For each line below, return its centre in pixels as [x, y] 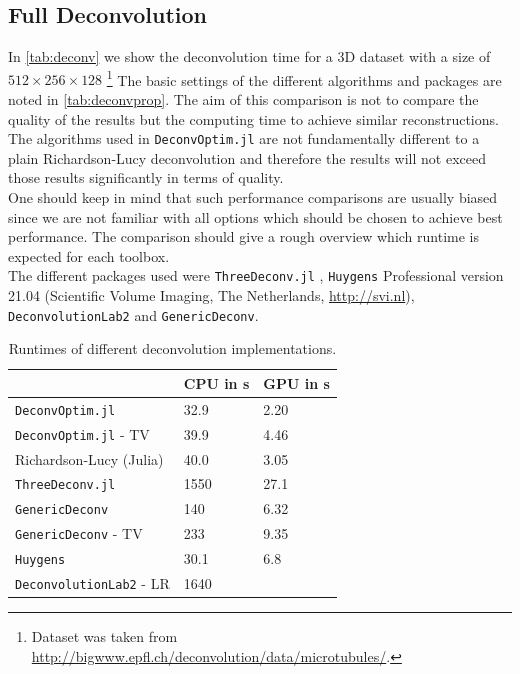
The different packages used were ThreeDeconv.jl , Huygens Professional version [256, 275]
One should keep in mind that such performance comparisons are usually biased [253, 197]
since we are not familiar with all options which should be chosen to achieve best [255, 216]
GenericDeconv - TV [79, 533]
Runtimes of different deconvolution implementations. [172, 348]
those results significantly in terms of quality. [146, 177]
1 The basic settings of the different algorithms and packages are [304, 78]
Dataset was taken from [104, 636]
